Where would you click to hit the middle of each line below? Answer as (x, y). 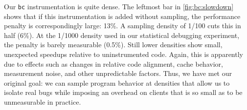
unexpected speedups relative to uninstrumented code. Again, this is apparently (123, 54)
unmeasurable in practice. (43, 102)
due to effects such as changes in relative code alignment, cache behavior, (113, 64)
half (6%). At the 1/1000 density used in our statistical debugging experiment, (122, 35)
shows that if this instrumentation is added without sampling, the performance (122, 16)
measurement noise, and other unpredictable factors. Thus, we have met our (118, 73)
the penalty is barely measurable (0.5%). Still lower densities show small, (113, 45)
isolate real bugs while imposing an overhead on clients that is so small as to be (123, 92)
